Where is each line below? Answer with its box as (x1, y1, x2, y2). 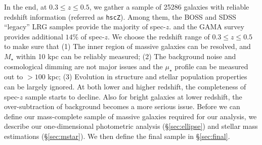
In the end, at (4, 2, 47, 12)
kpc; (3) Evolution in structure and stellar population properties (48, 71, 247, 82)
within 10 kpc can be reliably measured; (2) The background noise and (16, 51, 236, 62)
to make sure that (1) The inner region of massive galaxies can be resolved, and (4, 41, 251, 52)
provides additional (4, 31, 63, 41)
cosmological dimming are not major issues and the (4, 61, 163, 71)
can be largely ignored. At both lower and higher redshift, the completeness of (4, 81, 246, 92)
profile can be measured (174, 61, 248, 71)
